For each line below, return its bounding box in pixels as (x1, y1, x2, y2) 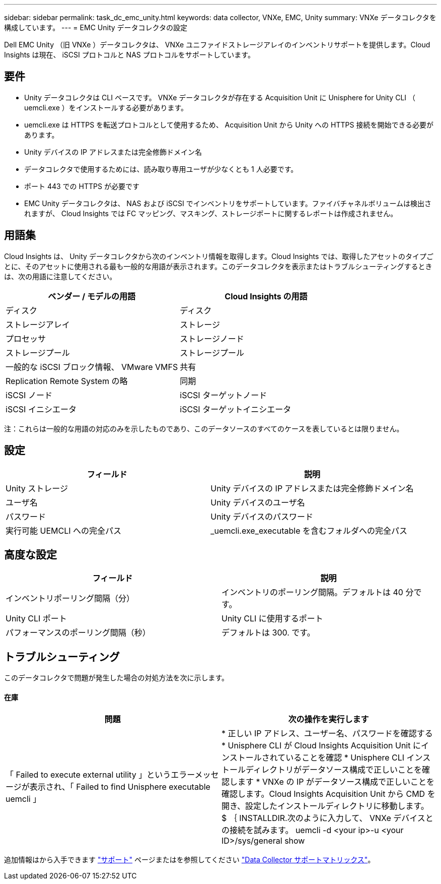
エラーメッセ (171, 770, 219, 780)
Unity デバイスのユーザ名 (210, 497, 305, 508)
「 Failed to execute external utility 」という (6, 770, 171, 780)
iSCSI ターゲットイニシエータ (180, 404, 291, 414)
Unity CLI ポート (6, 613, 67, 624)
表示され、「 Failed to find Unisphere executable (29, 782, 210, 792)
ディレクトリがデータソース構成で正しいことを (246, 765, 422, 775)
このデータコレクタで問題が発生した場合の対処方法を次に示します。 (4, 673, 229, 682)
